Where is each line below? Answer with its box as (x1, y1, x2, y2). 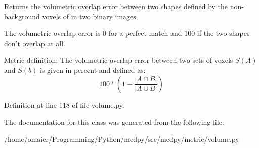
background (4, 11, 40, 21)
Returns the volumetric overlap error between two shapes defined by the (4, 1, 228, 11)
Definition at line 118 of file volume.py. (4, 99, 124, 110)
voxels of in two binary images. (42, 11, 138, 21)
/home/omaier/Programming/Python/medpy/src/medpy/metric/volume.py (4, 133, 239, 144)
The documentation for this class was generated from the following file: (4, 117, 224, 127)
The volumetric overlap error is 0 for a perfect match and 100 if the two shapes (4, 28, 250, 39)
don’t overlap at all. (4, 38, 66, 48)
